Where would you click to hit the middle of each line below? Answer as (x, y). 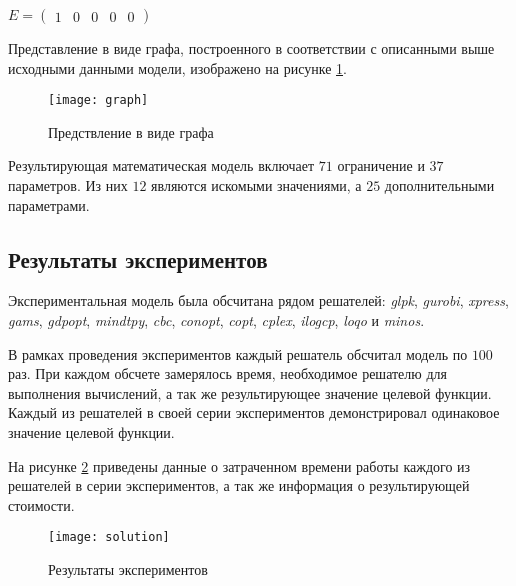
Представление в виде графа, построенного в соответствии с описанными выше (251, 48)
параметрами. (49, 204)
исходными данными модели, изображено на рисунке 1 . (177, 67)
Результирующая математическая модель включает (161, 165)
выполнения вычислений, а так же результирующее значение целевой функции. (250, 392)
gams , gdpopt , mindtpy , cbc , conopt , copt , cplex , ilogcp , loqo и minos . (216, 320)
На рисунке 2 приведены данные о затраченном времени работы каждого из (239, 465)
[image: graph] (98, 100)
